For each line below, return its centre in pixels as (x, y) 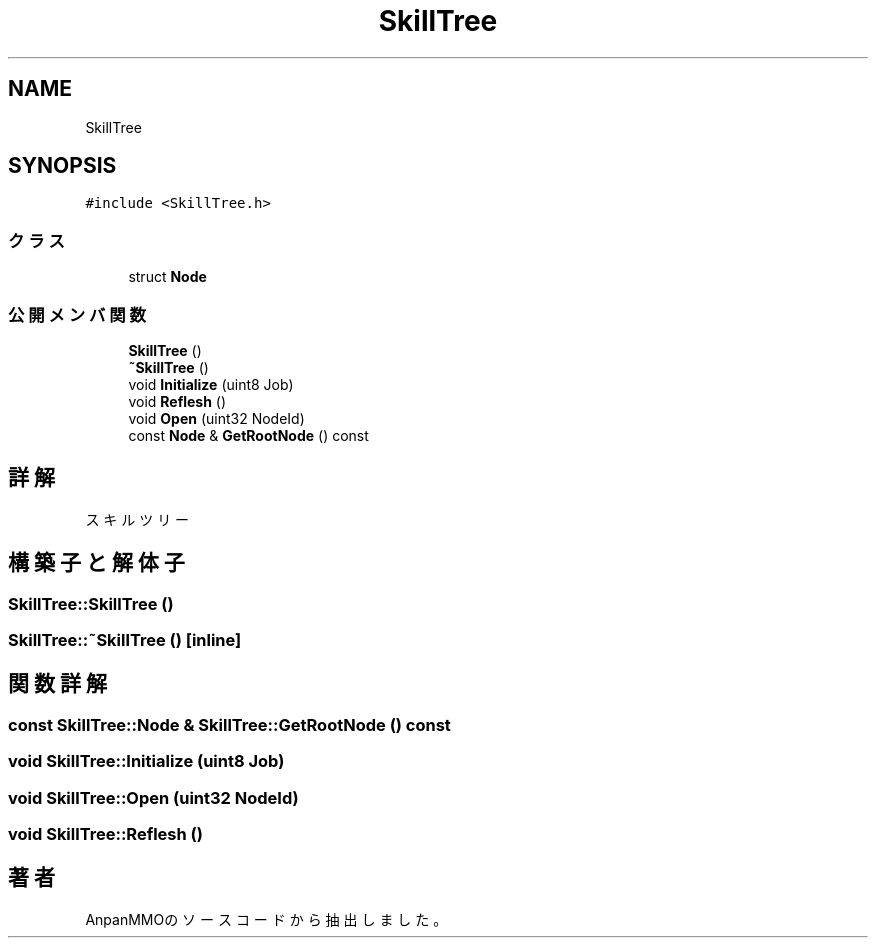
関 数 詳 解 (57, 684)
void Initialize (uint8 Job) (211, 384)
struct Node (167, 277)
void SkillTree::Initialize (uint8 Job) (146, 761)
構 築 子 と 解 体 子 (96, 563)
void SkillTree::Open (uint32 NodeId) (153, 797)
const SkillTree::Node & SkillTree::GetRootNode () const (229, 724)
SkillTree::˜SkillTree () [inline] (125, 640)
